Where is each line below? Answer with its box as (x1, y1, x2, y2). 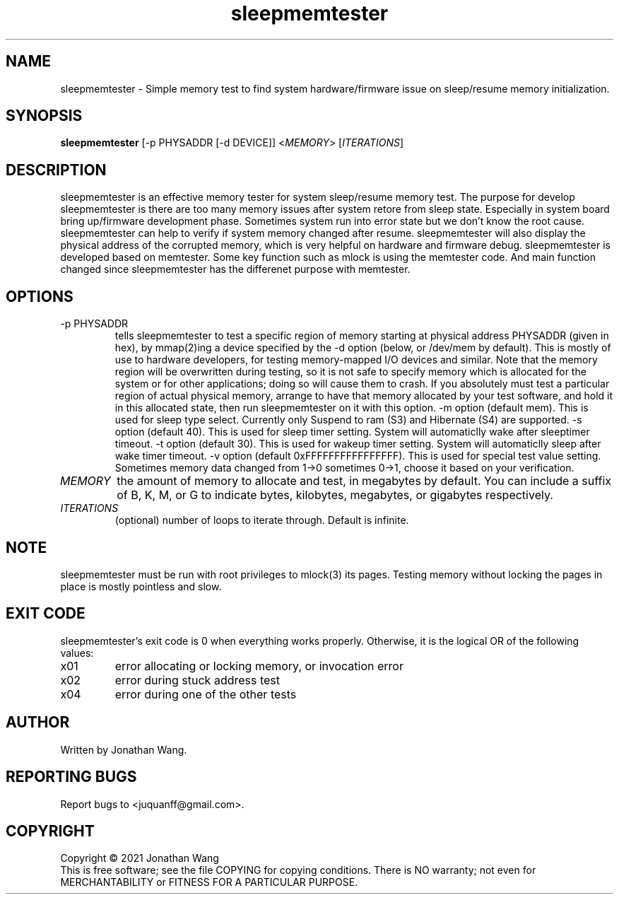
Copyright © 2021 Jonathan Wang (60, 852, 219, 865)
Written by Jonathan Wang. (60, 743, 187, 756)
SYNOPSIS (6, 107, 83, 125)
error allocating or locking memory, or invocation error (114, 658, 403, 673)
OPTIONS (6, 287, 73, 305)
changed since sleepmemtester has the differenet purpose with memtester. (60, 263, 411, 276)
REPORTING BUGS (6, 768, 137, 786)
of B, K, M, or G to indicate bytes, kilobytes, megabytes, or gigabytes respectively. (117, 488, 553, 503)
